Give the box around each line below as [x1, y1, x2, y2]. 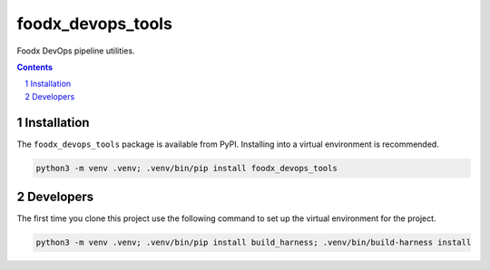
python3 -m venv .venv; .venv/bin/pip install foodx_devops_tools [35, 163, 338, 173]
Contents [16, 62, 54, 72]
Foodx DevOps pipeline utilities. [16, 45, 135, 56]
